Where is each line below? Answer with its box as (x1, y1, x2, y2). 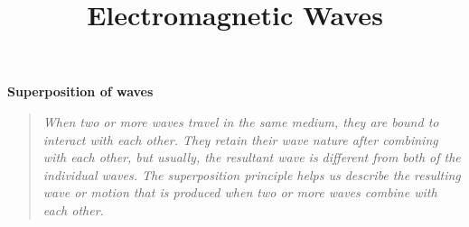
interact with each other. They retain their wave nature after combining (42, 130, 438, 149)
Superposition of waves (7, 82, 154, 101)
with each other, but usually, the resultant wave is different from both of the (42, 148, 461, 167)
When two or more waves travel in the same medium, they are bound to (42, 112, 439, 131)
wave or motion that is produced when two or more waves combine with (42, 183, 437, 202)
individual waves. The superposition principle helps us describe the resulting (42, 165, 461, 184)
